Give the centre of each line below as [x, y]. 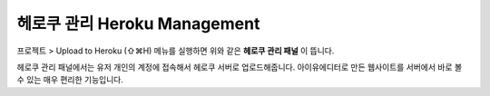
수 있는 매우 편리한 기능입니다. [70, 80]
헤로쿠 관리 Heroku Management [138, 24]
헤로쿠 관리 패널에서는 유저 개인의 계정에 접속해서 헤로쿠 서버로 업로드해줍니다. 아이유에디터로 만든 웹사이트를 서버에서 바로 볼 [240, 67]
